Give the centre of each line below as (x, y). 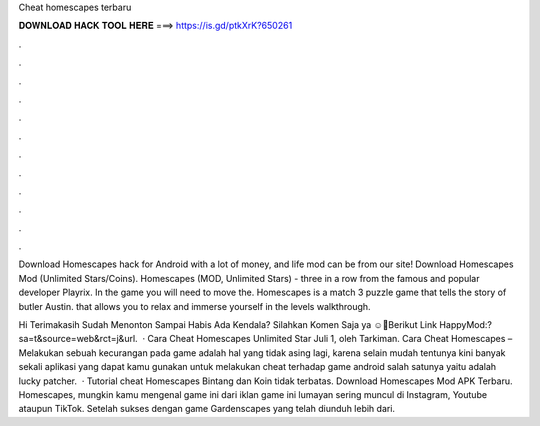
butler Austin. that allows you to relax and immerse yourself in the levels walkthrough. (194, 306)
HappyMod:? (465, 325)
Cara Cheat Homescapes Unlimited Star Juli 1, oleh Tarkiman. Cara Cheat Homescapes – (329, 339)
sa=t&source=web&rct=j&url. (78, 339)
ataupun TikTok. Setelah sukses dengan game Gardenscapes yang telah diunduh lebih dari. (206, 409)
